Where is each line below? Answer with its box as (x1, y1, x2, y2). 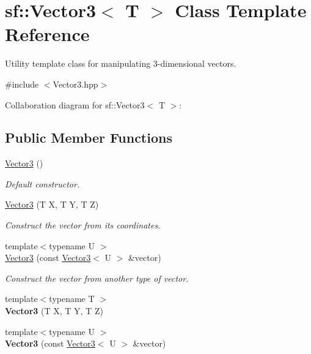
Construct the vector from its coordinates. (5, 219, 161, 232)
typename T (49, 292, 95, 305)
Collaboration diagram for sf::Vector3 (5, 98, 145, 111)
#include (5, 77, 39, 90)
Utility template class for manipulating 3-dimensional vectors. (5, 57, 236, 70)
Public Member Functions (5, 128, 172, 147)
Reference (5, 21, 90, 47)
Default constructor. (5, 177, 80, 190)
